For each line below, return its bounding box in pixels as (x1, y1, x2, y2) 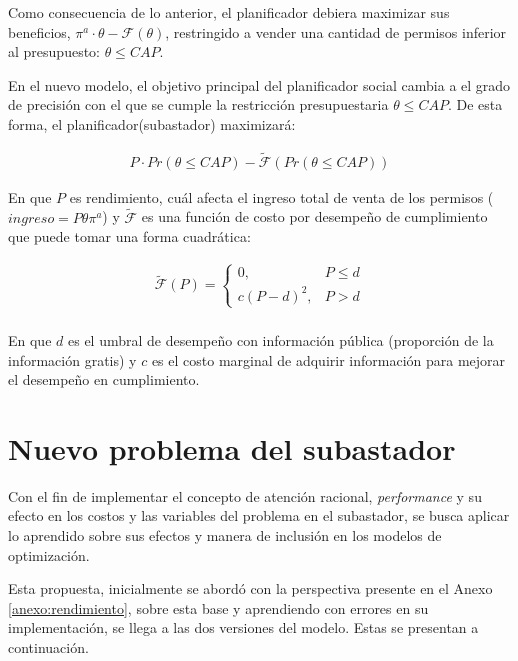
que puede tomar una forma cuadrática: (8, 226, 251, 247)
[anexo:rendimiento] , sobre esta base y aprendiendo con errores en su (8, 597, 429, 618)
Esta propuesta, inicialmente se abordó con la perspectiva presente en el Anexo (8, 578, 493, 599)
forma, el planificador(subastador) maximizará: (8, 113, 296, 134)
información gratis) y (8, 349, 137, 370)
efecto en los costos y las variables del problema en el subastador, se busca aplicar (8, 505, 510, 526)
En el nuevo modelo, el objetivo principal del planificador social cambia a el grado (8, 74, 511, 95)
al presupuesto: (8, 41, 100, 62)
